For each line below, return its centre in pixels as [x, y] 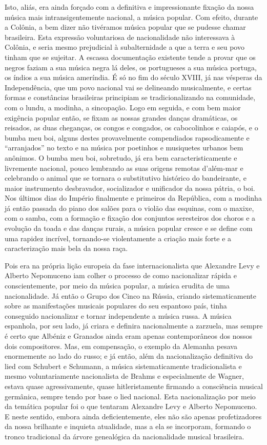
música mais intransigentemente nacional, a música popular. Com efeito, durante [131, 17]
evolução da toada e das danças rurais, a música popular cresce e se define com [129, 228]
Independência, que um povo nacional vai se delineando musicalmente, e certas [128, 87]
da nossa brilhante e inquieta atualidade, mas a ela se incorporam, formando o [128, 426]
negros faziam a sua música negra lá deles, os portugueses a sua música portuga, [131, 67]
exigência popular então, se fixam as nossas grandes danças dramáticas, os [121, 117]
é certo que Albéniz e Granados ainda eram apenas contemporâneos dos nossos [128, 336]
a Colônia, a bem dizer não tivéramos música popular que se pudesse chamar [125, 27]
